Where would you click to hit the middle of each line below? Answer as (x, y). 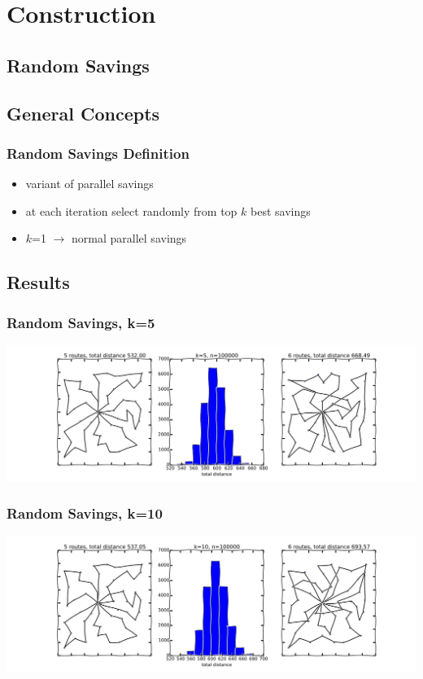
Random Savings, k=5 (81, 322)
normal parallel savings (129, 238)
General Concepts (83, 113)
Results (38, 282)
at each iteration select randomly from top (131, 210)
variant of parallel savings (89, 184)
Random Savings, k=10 (85, 513)
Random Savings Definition (98, 153)
